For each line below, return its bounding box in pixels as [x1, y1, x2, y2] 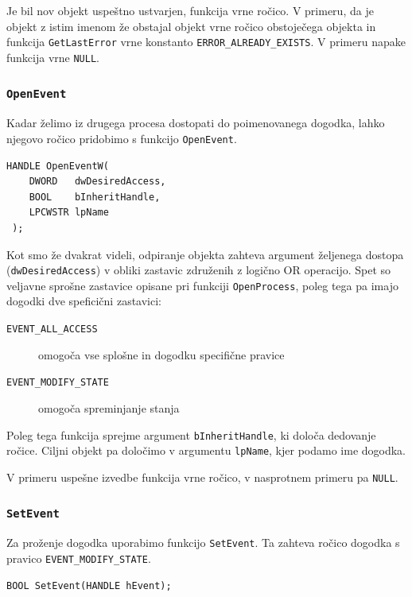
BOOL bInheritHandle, [29, 191, 161, 203]
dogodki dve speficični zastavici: [6, 293, 161, 309]
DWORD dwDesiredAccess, [29, 176, 166, 188]
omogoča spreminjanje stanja [38, 399, 180, 416]
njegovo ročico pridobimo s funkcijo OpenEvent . [6, 130, 237, 146]
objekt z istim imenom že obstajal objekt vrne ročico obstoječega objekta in [6, 17, 376, 34]
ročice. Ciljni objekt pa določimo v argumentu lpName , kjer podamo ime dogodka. [6, 442, 406, 459]
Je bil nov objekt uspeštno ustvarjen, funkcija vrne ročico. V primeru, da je [6, 2, 374, 18]
